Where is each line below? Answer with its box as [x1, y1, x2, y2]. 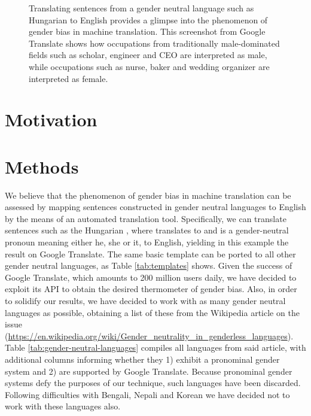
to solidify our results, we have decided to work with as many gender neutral [5, 294, 286, 306]
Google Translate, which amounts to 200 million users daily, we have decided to [5, 271, 297, 283]
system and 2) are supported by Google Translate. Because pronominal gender [5, 365, 292, 377]
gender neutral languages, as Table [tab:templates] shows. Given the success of [5, 259, 292, 272]
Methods [5, 154, 79, 178]
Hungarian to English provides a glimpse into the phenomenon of [29, 13, 268, 26]
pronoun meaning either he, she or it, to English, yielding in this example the [5, 236, 289, 248]
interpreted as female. [29, 72, 108, 84]
